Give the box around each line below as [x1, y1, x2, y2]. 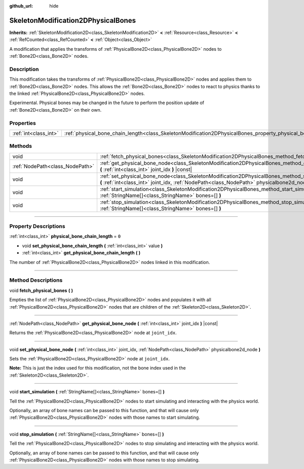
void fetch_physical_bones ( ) [9, 287, 73, 293]
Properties [9, 119, 36, 126]
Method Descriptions [9, 277, 63, 284]
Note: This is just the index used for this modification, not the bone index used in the [9, 365, 186, 371]
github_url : [9, 3, 33, 9]
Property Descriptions [9, 223, 65, 230]
